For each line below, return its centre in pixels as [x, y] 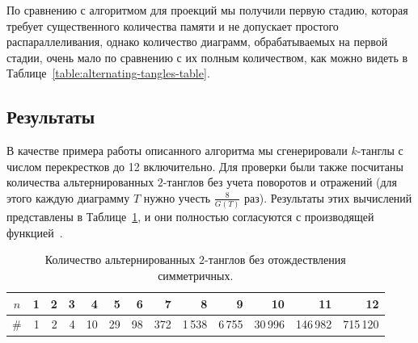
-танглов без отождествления [275, 259]
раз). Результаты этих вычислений [328, 197]
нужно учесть [177, 197]
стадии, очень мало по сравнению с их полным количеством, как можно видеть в [207, 57]
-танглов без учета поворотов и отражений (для [280, 182]
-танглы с [380, 151]
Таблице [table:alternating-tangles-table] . [108, 73]
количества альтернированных [80, 182]
